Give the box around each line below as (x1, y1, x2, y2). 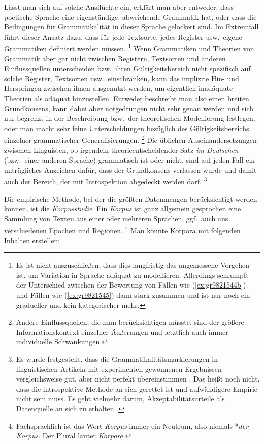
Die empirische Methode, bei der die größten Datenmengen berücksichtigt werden (4, 193, 257, 204)
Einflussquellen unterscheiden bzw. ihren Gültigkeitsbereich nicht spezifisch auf (4, 63, 251, 74)
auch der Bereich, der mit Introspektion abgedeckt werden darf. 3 (4, 175, 207, 187)
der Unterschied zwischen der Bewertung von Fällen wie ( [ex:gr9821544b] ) (16, 279, 246, 290)
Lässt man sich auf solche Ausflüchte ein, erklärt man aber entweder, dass (4, 2, 234, 12)
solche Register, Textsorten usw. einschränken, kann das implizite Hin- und (4, 73, 239, 83)
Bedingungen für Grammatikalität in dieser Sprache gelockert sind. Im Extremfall (4, 21, 259, 32)
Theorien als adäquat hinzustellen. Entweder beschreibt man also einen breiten (4, 93, 249, 103)
